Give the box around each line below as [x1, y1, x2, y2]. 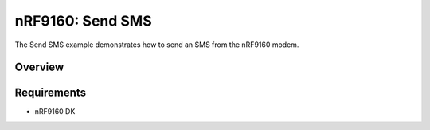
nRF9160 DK [34, 107, 76, 116]
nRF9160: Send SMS [14, 12, 153, 30]
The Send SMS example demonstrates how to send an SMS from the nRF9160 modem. [14, 40, 299, 49]
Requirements [14, 86, 87, 100]
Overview [14, 61, 64, 74]
